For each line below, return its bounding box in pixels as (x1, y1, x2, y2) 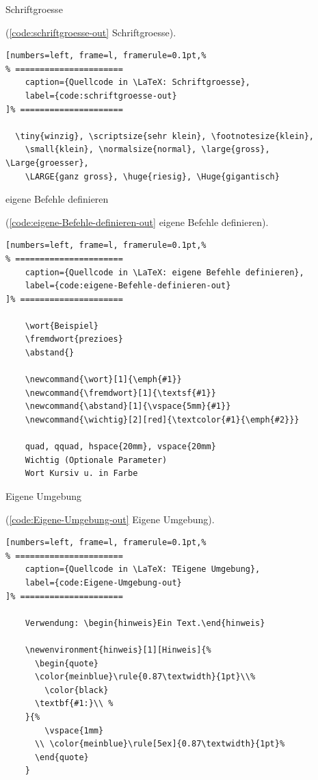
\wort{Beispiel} (25, 320, 99, 331)
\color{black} (44, 685, 109, 695)
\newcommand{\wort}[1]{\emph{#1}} (25, 375, 182, 385)
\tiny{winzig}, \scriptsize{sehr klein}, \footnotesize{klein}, (15, 131, 315, 141)
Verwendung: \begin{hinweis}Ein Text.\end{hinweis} (25, 618, 265, 628)
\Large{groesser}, (5, 158, 89, 168)
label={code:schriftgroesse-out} (25, 90, 177, 101)
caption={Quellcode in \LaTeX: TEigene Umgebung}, (25, 564, 261, 575)
